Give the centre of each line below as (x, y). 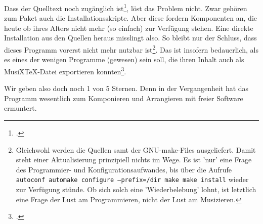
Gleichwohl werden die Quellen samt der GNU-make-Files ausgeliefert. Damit (136, 149)
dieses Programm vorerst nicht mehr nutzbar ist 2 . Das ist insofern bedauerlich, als (131, 49)
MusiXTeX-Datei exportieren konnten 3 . (65, 70)
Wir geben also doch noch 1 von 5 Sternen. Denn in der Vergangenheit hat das (126, 88)
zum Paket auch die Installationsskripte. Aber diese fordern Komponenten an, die (131, 18)
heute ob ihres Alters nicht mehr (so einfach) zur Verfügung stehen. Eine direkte (129, 28)
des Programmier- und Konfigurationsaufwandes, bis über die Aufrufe (124, 169)
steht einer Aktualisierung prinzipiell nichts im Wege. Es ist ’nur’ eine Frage (134, 160)
